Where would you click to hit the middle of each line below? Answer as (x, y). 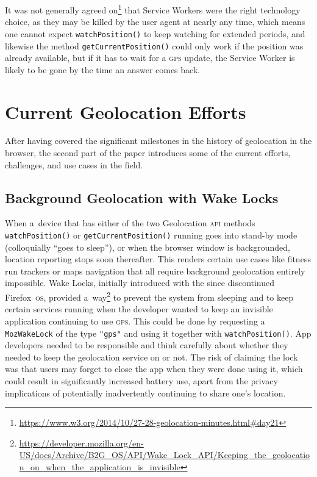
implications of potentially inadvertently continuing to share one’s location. (145, 393)
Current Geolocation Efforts (126, 111)
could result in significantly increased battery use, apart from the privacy (141, 380)
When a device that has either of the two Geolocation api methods (130, 223)
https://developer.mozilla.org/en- (81, 443)
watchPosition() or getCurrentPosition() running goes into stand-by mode (151, 235)
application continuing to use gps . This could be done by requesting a (135, 321)
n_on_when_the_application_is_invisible (100, 466)
